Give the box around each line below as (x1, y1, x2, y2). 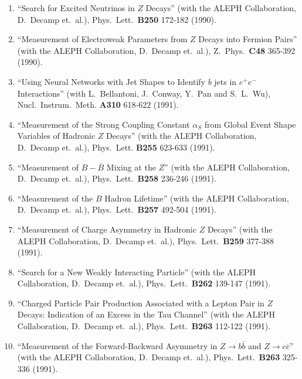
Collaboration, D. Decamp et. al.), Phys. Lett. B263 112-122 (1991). (17, 320, 271, 332)
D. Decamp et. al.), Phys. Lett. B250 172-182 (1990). (17, 13, 216, 25)
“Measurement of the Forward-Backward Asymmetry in (17, 339, 218, 351)
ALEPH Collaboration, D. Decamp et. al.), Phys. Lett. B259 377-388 (17, 234, 274, 247)
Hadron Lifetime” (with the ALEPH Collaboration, (104, 192, 289, 204)
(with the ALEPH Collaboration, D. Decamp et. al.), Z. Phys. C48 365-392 (17, 44, 296, 56)
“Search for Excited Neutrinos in (17, 2, 135, 13)
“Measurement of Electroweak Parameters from (17, 33, 188, 45)
